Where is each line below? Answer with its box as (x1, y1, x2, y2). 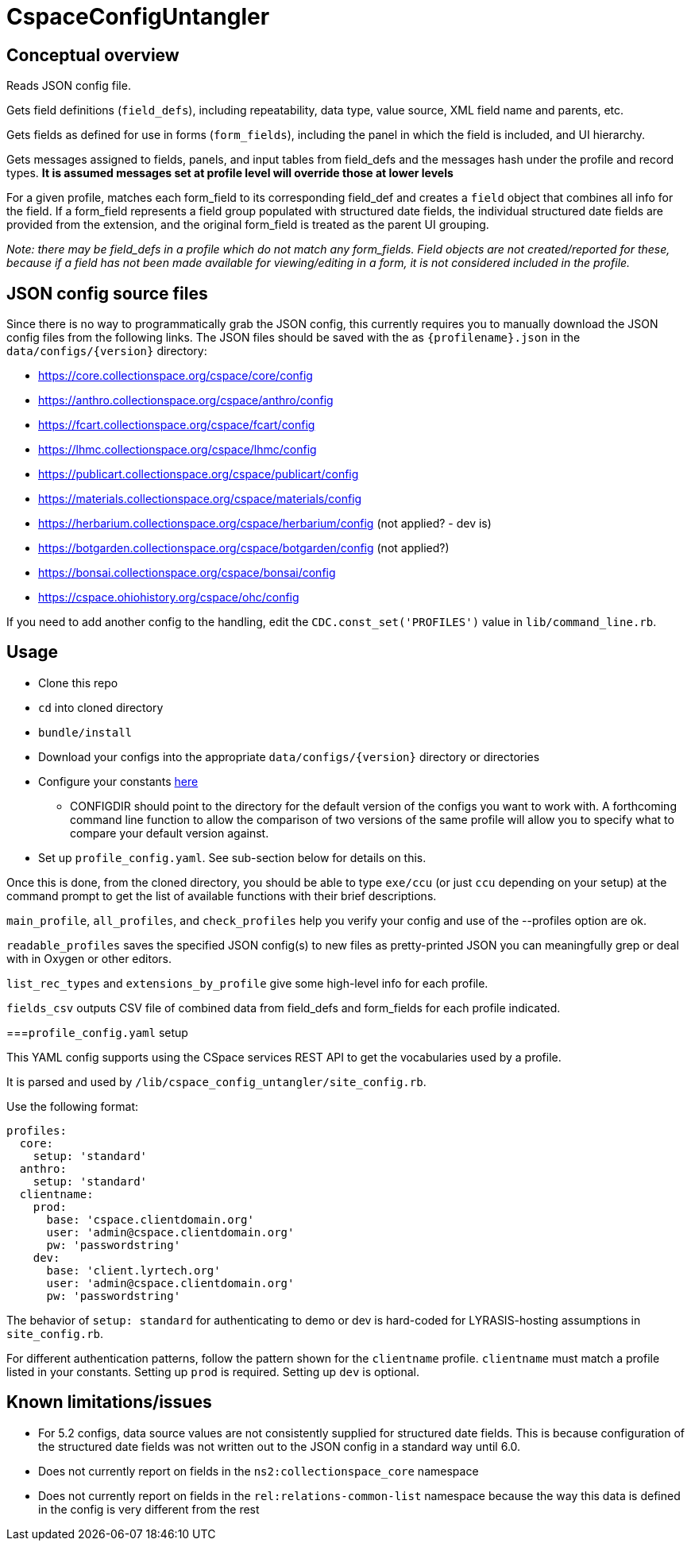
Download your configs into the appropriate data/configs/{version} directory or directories (38, 749, 540, 764)
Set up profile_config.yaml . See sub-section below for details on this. (38, 850, 427, 864)
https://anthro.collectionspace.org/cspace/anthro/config (38, 393, 334, 408)
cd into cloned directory (38, 700, 164, 714)
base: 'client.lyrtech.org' (46, 1263, 221, 1277)
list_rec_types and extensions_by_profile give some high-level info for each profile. (6, 976, 488, 990)
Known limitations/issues (6, 1392, 212, 1413)
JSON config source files (6, 283, 208, 304)
